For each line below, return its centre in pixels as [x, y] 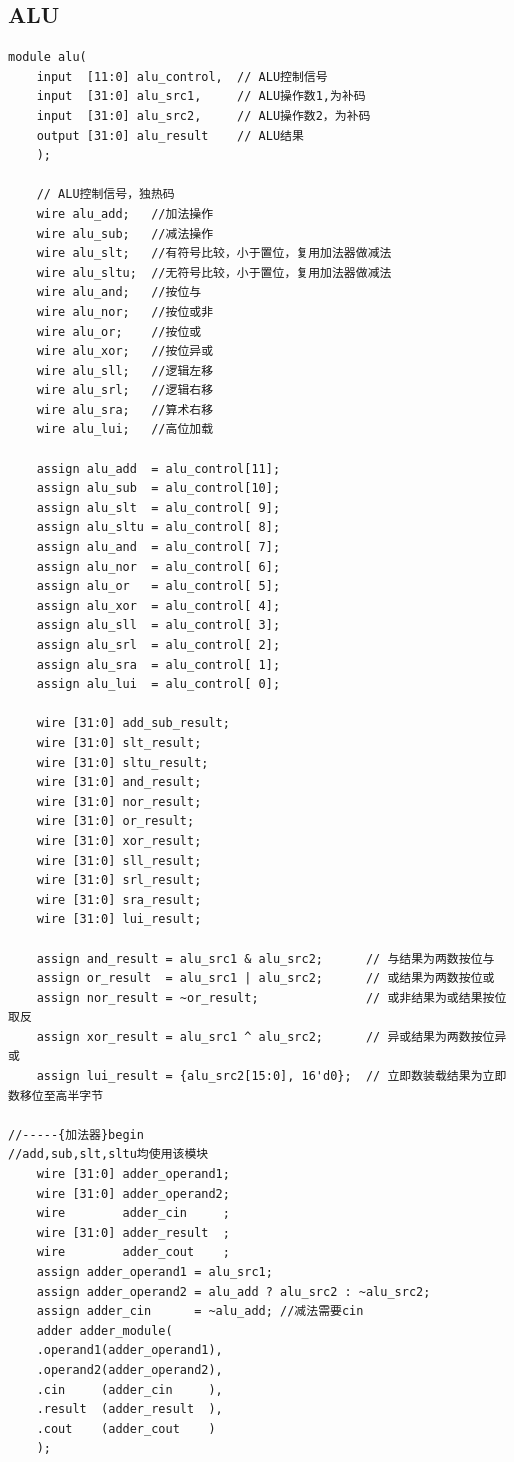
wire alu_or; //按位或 [119, 331]
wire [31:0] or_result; [115, 821]
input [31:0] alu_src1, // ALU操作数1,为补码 [201, 96]
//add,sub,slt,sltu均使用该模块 [108, 1154]
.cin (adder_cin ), [129, 1389]
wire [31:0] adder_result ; [133, 1232]
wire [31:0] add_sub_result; [133, 723]
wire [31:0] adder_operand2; [133, 1193]
